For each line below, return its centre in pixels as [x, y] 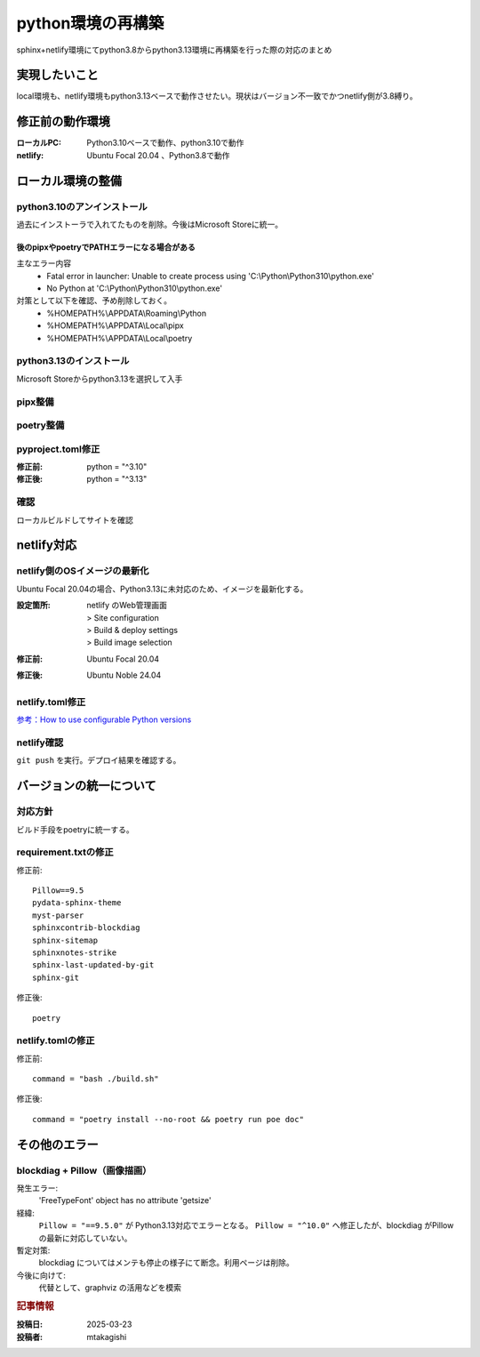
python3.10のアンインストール [82, 206]
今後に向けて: [41, 1275]
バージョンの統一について [86, 786]
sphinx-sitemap [65, 940]
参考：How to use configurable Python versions [104, 719]
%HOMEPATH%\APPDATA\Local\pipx [115, 325]
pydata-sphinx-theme [77, 903]
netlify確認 [40, 743]
